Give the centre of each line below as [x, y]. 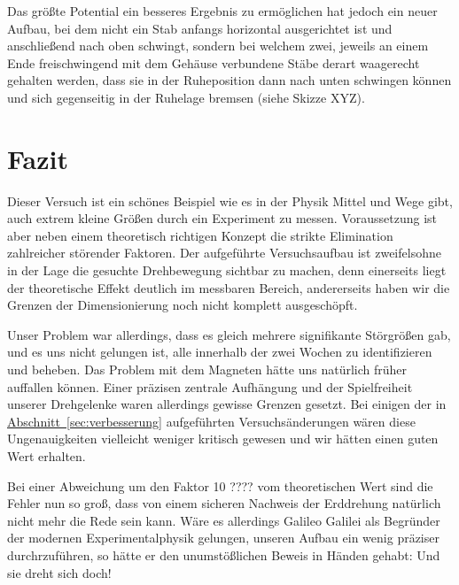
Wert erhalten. [47, 456]
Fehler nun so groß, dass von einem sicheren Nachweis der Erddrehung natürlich [224, 503]
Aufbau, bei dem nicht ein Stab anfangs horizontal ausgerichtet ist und [200, 28]
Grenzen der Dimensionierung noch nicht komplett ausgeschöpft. [183, 305]
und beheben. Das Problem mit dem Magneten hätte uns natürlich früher [207, 369]
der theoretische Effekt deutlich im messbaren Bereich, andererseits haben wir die [229, 287]
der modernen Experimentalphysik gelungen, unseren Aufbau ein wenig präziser [223, 538]
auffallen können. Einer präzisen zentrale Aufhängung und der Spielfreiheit [210, 386]
